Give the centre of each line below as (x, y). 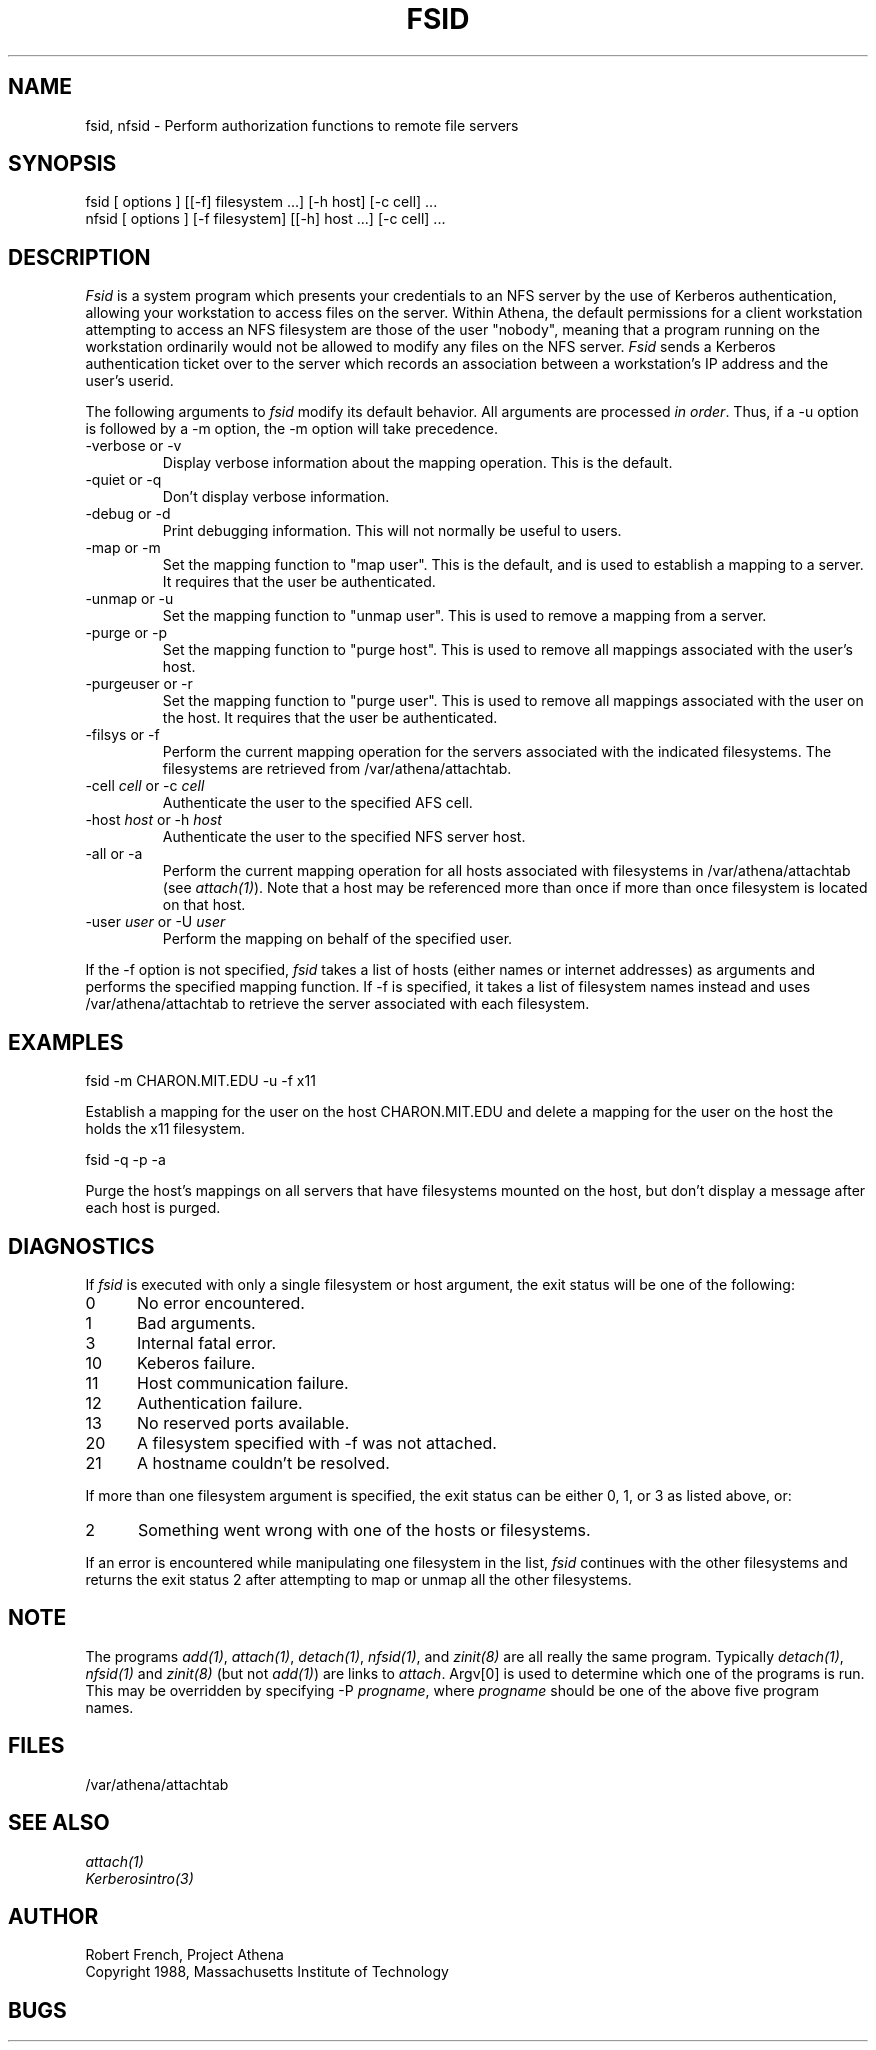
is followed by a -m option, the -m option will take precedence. (292, 429)
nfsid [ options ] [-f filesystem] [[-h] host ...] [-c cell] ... (265, 219)
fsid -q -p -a (125, 1160)
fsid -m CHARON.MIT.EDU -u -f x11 (200, 1081)
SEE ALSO (59, 1823)
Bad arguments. (196, 1322)
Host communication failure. (242, 1382)
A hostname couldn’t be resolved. (263, 1462)
